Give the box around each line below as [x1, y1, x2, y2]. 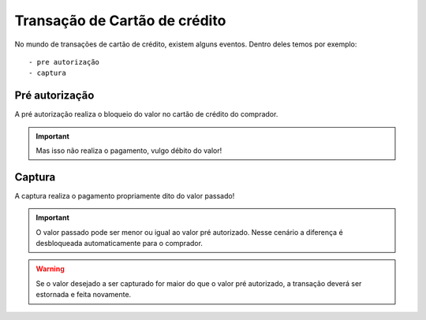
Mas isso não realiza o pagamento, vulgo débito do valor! [35, 146, 222, 155]
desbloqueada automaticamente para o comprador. [35, 239, 203, 248]
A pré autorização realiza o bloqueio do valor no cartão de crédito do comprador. [14, 110, 278, 119]
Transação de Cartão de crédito [14, 12, 226, 29]
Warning [35, 264, 65, 273]
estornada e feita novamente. [35, 290, 132, 300]
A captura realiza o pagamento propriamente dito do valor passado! [14, 191, 235, 200]
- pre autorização [28, 58, 100, 66]
